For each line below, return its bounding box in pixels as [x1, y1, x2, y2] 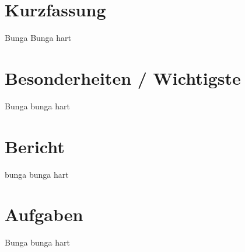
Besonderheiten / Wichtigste [5, 65, 241, 89]
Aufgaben [5, 202, 83, 226]
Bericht [5, 134, 65, 158]
